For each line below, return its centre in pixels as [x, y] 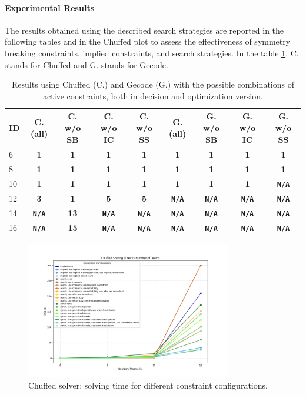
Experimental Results [49, 7]
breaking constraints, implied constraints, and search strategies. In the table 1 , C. [152, 53]
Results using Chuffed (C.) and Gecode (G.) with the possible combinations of [153, 84]
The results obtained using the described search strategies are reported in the [144, 30]
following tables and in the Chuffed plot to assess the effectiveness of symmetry [148, 41]
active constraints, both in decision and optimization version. [153, 96]
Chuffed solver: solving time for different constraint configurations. [148, 385]
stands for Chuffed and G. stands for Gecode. [87, 64]
